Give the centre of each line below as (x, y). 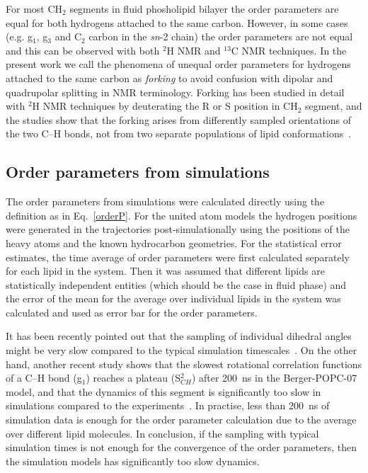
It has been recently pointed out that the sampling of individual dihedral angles (179, 336)
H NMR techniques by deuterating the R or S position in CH (165, 106)
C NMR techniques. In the (289, 50)
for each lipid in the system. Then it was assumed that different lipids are (165, 271)
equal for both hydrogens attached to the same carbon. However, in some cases (177, 22)
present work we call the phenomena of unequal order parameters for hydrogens (178, 64)
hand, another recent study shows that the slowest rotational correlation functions (184, 364)
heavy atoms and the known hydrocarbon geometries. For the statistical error (174, 243)
